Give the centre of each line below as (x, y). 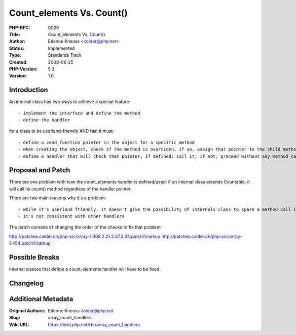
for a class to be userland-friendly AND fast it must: (62, 131)
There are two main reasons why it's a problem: (57, 198)
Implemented (61, 48)
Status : (17, 48)
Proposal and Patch (40, 170)
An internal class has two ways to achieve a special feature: (70, 102)
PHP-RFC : (20, 28)
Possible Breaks (34, 257)
